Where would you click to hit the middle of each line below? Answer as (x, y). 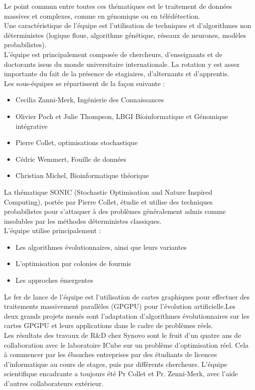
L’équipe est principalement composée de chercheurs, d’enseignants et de (113, 54)
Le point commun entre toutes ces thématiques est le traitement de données (118, 6)
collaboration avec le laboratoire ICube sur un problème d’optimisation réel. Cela (126, 345)
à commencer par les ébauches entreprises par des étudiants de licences (111, 354)
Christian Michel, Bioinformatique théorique (82, 175)
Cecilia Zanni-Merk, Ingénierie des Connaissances (90, 100)
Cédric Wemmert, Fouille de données (71, 159)
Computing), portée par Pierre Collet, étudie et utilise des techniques (108, 201)
